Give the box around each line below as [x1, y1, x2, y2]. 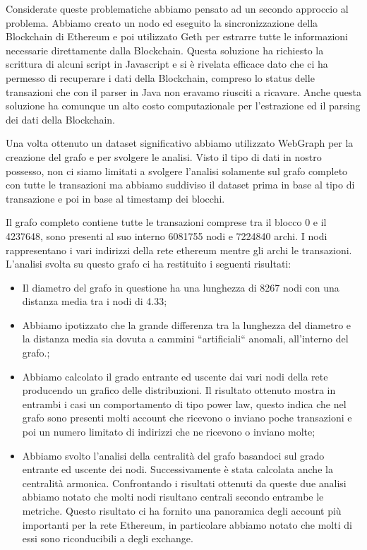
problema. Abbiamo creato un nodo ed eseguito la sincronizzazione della [6, 15, 318, 30]
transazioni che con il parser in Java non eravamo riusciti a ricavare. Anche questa [6, 84, 361, 99]
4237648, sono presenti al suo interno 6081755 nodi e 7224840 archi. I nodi [6, 228, 327, 243]
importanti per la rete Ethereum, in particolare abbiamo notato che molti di [22, 517, 352, 532]
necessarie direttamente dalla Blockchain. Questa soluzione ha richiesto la [6, 42, 324, 57]
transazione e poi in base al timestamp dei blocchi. [6, 191, 225, 205]
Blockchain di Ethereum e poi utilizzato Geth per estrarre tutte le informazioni [6, 29, 348, 44]
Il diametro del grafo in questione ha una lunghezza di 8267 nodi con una [22, 280, 339, 294]
